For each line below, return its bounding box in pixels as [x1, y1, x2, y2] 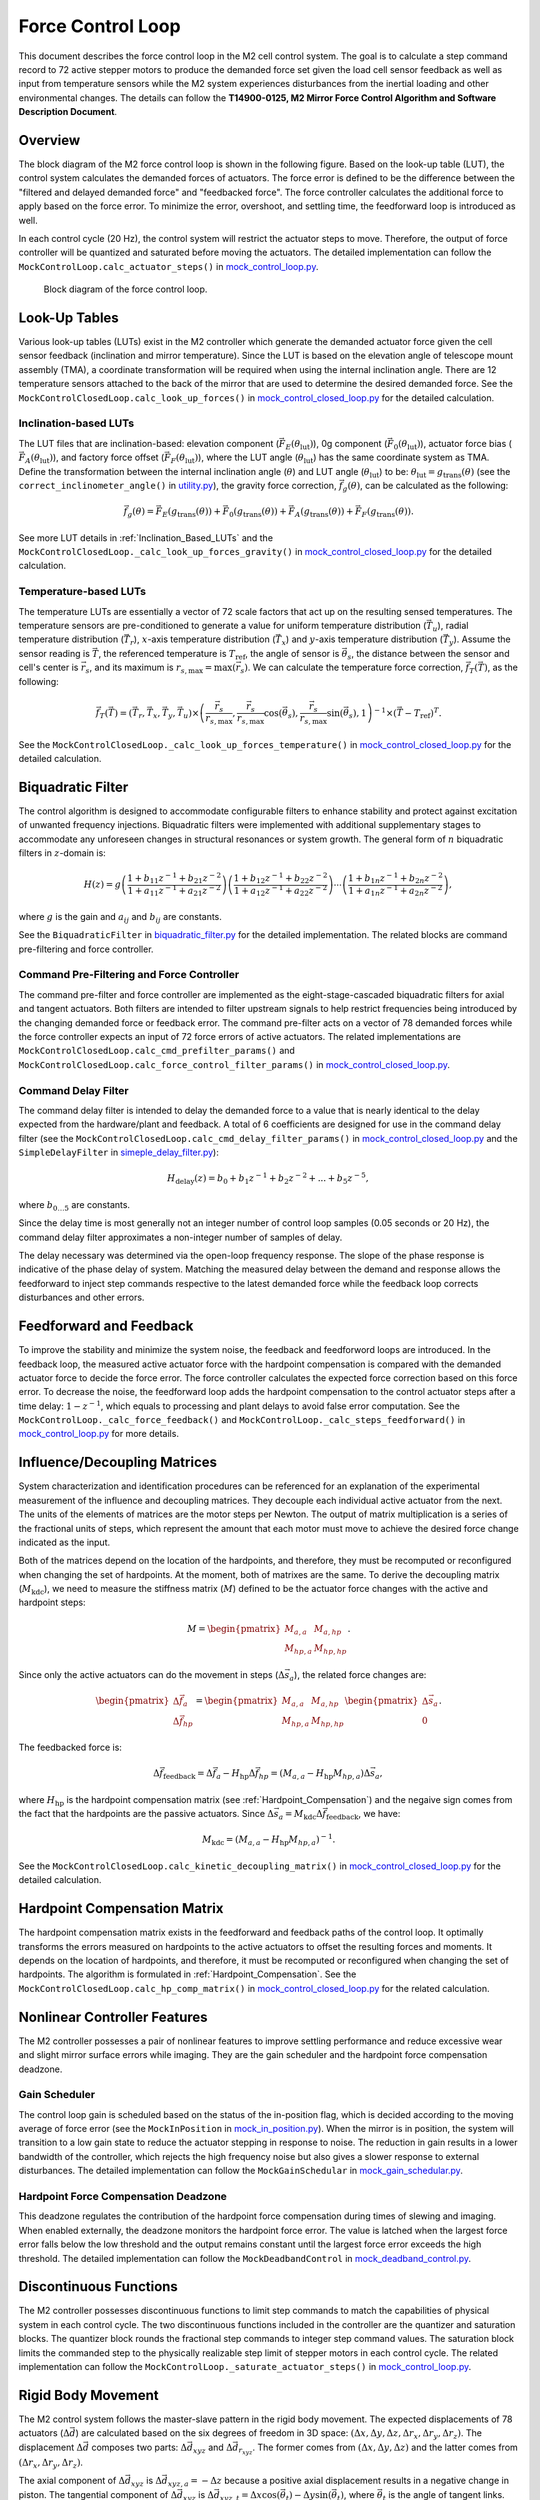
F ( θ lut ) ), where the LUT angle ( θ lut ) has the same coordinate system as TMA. [170, 451, 490, 465]
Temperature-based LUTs [18, 585, 147, 599]
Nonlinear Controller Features [18, 2008, 209, 2025]
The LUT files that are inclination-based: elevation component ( [18, 437, 280, 449]
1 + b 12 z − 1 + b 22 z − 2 [233, 871, 328, 886]
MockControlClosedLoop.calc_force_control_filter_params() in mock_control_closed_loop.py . [18, 1058, 450, 1070]
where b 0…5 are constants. [18, 1198, 130, 1213]
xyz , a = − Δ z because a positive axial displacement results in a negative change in [167, 2475, 510, 2489]
